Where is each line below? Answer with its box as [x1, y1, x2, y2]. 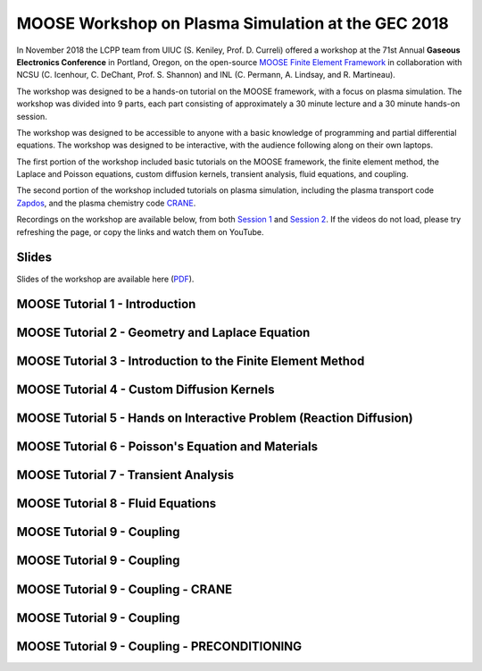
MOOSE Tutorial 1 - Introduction [16, 297, 196, 312]
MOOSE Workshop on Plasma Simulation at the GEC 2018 [16, 13, 450, 33]
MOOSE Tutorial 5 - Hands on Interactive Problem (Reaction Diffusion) [16, 411, 414, 426]
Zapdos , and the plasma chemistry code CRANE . [16, 197, 196, 208]
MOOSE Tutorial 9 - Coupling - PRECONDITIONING [16, 639, 303, 654]
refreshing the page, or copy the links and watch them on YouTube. [16, 226, 264, 237]
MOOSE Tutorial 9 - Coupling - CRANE [16, 582, 232, 597]
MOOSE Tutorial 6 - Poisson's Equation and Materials [16, 439, 319, 455]
